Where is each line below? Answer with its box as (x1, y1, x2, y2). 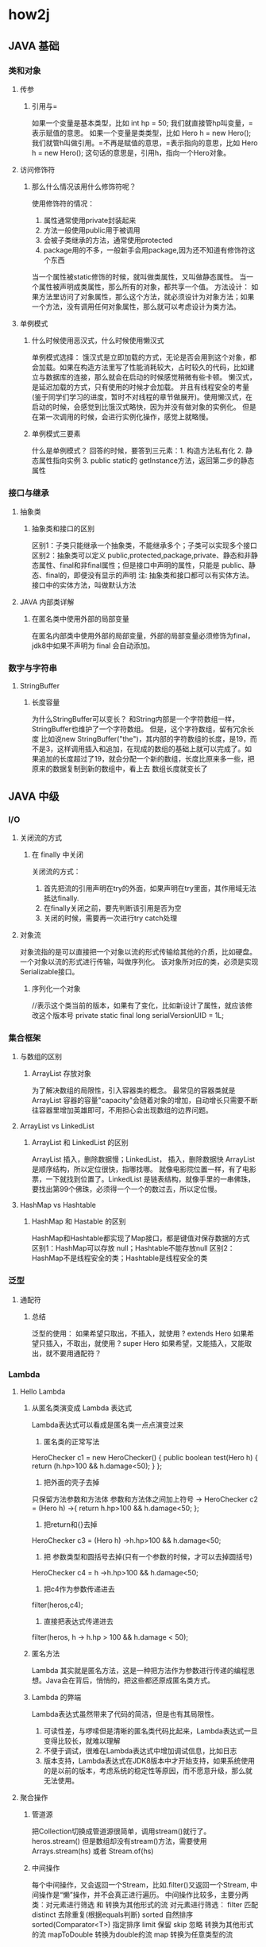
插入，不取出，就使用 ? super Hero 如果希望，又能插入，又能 (45, 1338, 245, 1347)
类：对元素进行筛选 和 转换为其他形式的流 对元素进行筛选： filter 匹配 (31, 1900, 259, 1910)
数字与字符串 (8, 663, 58, 674)
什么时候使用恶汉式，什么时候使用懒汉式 (31, 335, 164, 345)
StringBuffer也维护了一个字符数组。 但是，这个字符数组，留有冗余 (31, 724, 248, 734)
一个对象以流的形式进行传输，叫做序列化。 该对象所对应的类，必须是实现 (19, 957, 259, 966)
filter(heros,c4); (31, 1600, 83, 1610)
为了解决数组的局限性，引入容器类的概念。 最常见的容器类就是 (31, 1085, 236, 1095)
